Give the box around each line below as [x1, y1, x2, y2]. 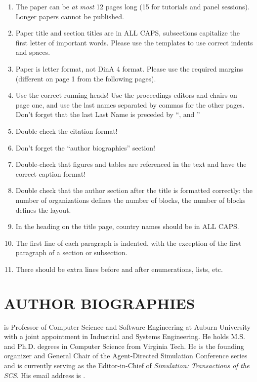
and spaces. [15, 47, 50, 57]
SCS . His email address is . [4, 370, 86, 380]
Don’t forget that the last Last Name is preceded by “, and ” [15, 109, 200, 119]
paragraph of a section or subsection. [15, 247, 128, 258]
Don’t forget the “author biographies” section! [15, 142, 155, 153]
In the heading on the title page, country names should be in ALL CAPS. [15, 221, 239, 231]
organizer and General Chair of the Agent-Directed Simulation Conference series [4, 350, 248, 361]
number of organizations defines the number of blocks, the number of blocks [15, 194, 246, 205]
